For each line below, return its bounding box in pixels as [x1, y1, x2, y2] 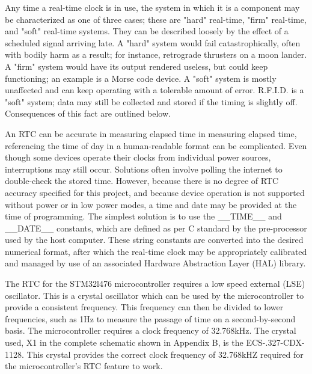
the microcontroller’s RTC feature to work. [5, 360, 163, 372]
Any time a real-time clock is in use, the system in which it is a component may [5, 1, 300, 13]
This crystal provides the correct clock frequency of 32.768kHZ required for [26, 348, 304, 360]
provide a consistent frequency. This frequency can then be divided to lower [5, 301, 284, 313]
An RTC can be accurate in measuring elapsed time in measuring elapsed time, [5, 127, 297, 139]
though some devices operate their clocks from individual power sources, [5, 151, 271, 164]
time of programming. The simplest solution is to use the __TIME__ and [5, 210, 282, 222]
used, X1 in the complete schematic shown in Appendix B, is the [5, 336, 243, 349]
